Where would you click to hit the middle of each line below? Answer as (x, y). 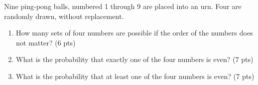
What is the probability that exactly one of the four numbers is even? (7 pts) (135, 59)
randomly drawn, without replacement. (64, 16)
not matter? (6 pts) (46, 42)
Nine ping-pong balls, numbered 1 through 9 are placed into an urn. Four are (123, 6)
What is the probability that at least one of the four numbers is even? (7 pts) (135, 76)
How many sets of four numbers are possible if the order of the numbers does (134, 33)
